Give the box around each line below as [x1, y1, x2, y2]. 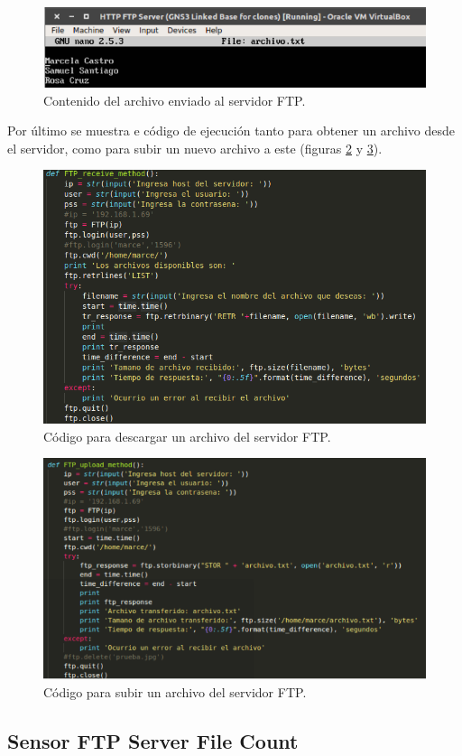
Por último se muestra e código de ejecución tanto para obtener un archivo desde [7, 121, 456, 140]
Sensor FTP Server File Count [7, 726, 299, 754]
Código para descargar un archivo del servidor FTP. [43, 426, 331, 445]
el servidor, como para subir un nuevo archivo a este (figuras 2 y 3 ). [7, 138, 383, 157]
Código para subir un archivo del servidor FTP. [43, 683, 307, 701]
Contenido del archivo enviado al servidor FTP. [43, 90, 306, 109]
